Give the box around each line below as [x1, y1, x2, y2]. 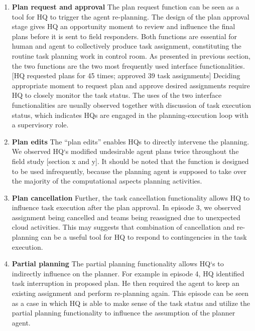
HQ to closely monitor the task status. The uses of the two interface [12, 90, 222, 100]
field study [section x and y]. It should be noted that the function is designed [12, 155, 249, 166]
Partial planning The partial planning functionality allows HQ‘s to [12, 258, 224, 269]
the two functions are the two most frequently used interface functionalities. [12, 60, 245, 71]
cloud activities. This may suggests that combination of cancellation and [12, 222, 235, 232]
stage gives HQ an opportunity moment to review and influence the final [12, 21, 235, 32]
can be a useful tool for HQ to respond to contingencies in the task [41, 232, 247, 242]
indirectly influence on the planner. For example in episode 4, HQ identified [12, 268, 244, 278]
